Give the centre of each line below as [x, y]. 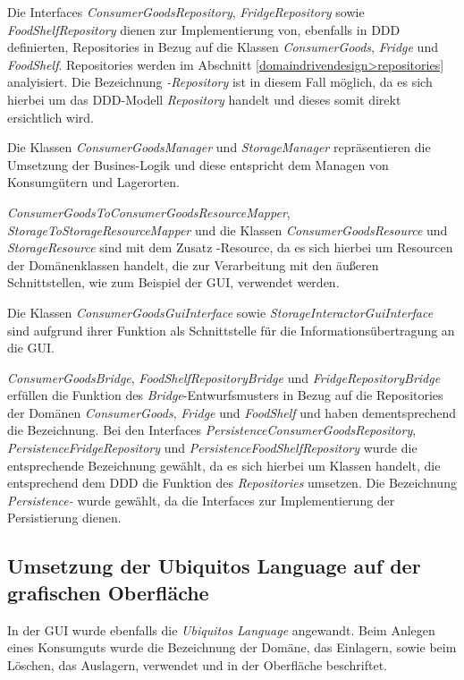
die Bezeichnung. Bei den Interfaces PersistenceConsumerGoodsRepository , [212, 430]
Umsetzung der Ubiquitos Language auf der [214, 566]
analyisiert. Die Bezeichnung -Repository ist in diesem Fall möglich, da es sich [220, 82]
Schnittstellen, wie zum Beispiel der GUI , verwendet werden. [173, 282]
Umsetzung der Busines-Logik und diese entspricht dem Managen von [198, 164]
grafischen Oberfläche [108, 592]
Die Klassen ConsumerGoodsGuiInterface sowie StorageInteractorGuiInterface [220, 312]
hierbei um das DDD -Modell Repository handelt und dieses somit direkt [204, 99]
